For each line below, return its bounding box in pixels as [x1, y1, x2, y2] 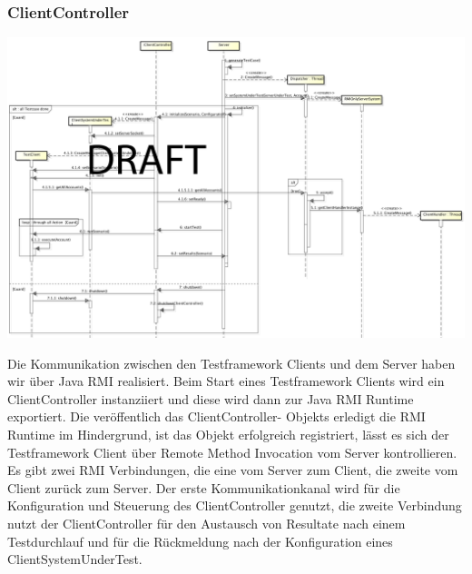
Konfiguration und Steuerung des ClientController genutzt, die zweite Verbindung [7, 496, 462, 515]
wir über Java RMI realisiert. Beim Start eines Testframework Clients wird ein [7, 371, 445, 391]
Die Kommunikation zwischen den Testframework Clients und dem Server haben [7, 353, 456, 372]
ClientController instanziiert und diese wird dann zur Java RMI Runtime [7, 389, 414, 408]
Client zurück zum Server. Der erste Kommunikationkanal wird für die [7, 478, 400, 497]
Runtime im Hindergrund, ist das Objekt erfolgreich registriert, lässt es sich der [7, 424, 449, 443]
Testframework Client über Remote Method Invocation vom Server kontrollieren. [7, 442, 457, 461]
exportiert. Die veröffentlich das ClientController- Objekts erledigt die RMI [7, 407, 426, 426]
